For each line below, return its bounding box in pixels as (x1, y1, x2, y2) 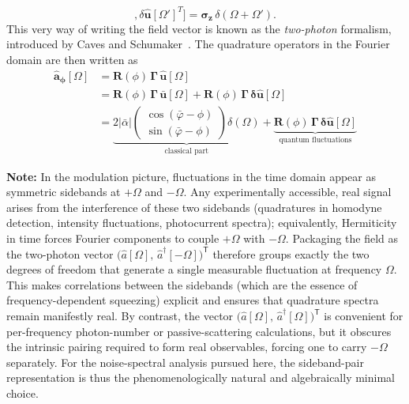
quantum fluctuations (279, 136, 352, 145)
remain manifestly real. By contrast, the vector (6, 308, 234, 324)
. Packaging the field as (285, 230, 399, 247)
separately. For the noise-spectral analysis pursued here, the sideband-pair (6, 353, 364, 370)
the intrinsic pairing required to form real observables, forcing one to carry (6, 338, 367, 355)
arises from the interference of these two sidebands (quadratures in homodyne (6, 198, 382, 215)
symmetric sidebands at (6, 183, 121, 200)
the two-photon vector (6, 245, 114, 262)
